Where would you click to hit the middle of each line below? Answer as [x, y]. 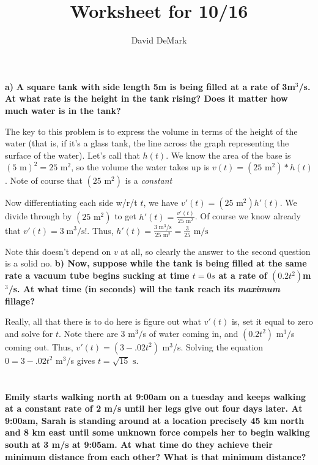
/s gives [81, 360]
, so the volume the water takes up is [140, 167]
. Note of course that [44, 180]
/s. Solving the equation [218, 346]
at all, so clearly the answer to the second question [216, 251]
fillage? [20, 301]
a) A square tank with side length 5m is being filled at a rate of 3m [150, 86]
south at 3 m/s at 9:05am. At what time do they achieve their [139, 444]
